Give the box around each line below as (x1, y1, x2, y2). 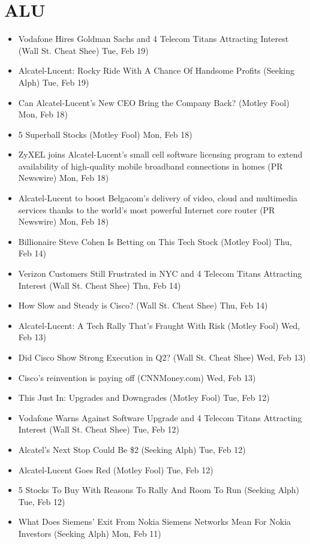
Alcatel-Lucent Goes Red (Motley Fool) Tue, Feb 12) (18, 463, 213, 476)
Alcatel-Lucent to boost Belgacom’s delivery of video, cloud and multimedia (18, 192, 298, 204)
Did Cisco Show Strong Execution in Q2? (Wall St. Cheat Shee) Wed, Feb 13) (18, 351, 306, 363)
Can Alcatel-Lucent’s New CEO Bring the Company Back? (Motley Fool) (18, 96, 290, 108)
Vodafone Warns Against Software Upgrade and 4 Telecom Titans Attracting (18, 411, 302, 424)
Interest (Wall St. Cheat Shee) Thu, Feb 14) (18, 279, 181, 291)
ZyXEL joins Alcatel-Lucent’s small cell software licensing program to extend (18, 148, 303, 161)
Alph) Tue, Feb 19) (18, 75, 89, 88)
